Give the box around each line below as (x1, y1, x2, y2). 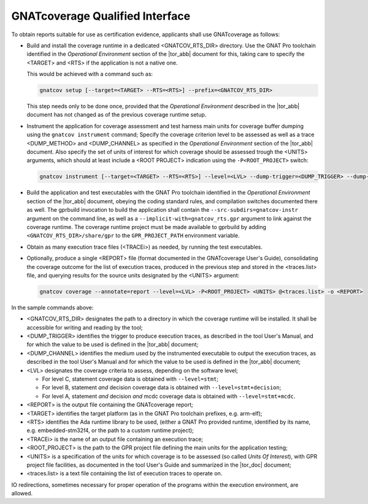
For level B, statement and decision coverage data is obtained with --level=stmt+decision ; (42, 384, 282, 391)
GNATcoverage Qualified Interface (11, 9, 191, 23)
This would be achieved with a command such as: (26, 71, 153, 78)
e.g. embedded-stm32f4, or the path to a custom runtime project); (26, 427, 194, 434)
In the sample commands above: (11, 304, 94, 311)
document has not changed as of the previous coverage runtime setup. (26, 111, 207, 118)
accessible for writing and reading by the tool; (26, 324, 144, 331)
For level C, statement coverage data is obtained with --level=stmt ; (42, 375, 219, 382)
